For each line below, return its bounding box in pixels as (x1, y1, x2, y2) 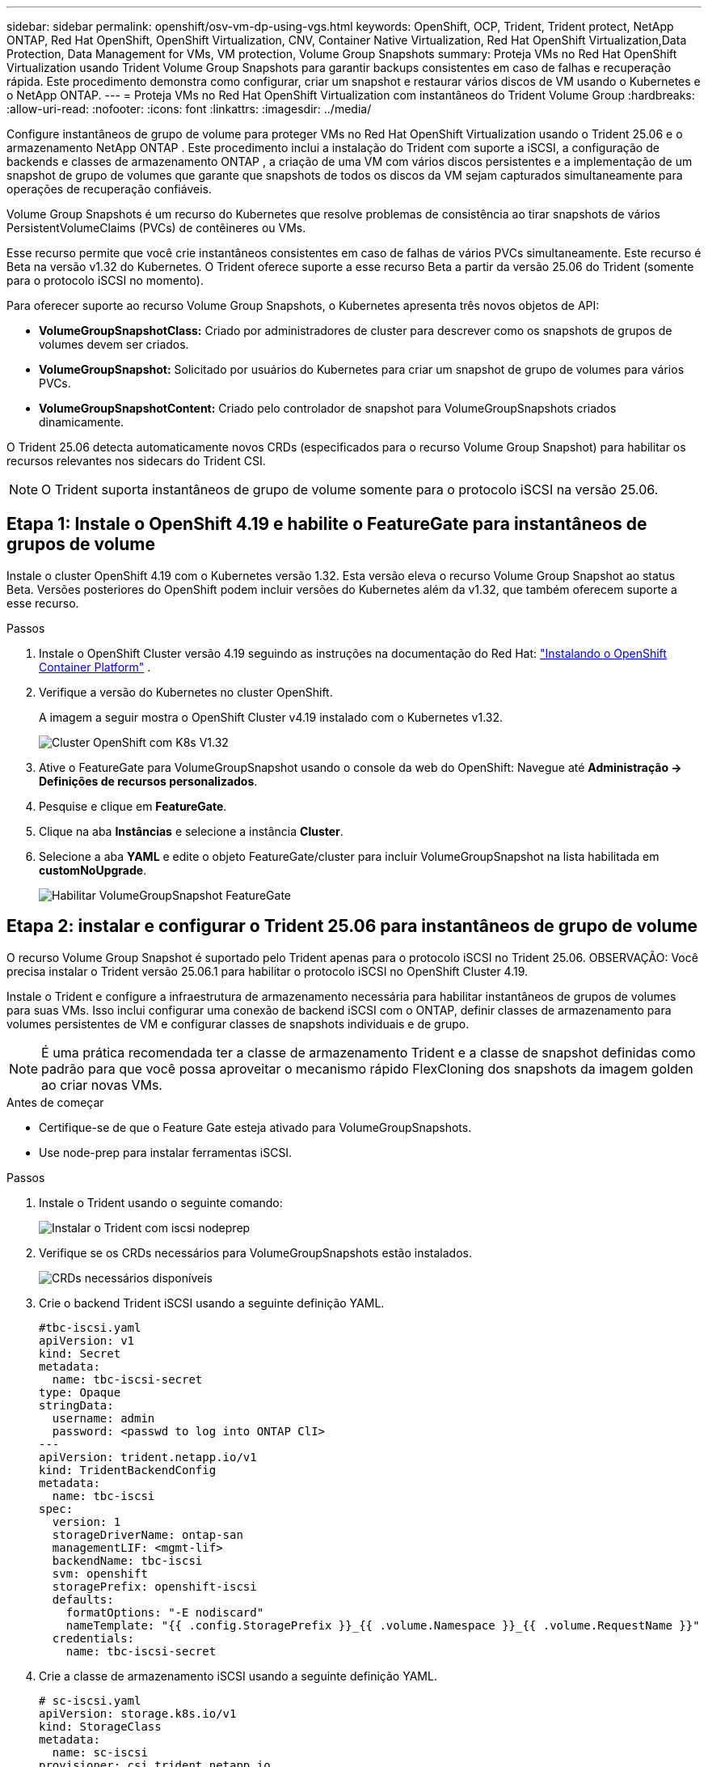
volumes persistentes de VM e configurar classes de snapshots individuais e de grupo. (6, 1016, 470, 1031)
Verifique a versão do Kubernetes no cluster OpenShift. (39, 684, 333, 699)
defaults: (52, 1592, 114, 1606)
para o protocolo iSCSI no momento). (6, 273, 204, 287)
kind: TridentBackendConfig (39, 1463, 217, 1477)
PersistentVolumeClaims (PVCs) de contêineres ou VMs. (6, 221, 306, 235)
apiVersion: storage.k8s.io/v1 (39, 1706, 237, 1720)
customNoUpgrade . (39, 862, 147, 877)
